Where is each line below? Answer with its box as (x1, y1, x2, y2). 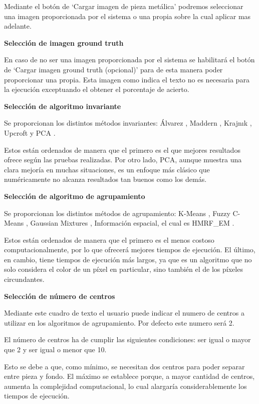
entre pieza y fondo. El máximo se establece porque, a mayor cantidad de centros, (4, 371, 255, 381)
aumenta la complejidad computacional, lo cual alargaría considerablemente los (4, 380, 247, 391)
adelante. (4, 21, 32, 31)
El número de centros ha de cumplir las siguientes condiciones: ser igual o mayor (4, 334, 251, 345)
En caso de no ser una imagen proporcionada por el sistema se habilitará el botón (4, 54, 255, 65)
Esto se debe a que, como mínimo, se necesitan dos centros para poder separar (4, 361, 245, 371)
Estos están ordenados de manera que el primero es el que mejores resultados (4, 144, 240, 155)
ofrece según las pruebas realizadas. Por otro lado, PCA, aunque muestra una (4, 154, 242, 165)
